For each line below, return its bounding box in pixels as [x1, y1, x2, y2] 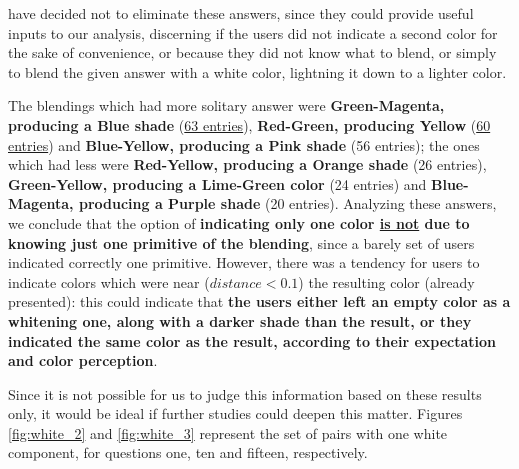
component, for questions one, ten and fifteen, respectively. [8, 442, 368, 463]
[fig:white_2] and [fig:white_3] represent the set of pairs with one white [8, 422, 448, 443]
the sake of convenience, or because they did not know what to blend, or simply [8, 42, 497, 63]
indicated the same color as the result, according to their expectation [8, 330, 497, 351]
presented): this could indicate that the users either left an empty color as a [8, 291, 511, 312]
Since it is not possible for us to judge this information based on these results [8, 383, 482, 404]
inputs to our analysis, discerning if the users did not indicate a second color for [8, 22, 498, 43]
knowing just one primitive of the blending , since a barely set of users [8, 232, 475, 253]
